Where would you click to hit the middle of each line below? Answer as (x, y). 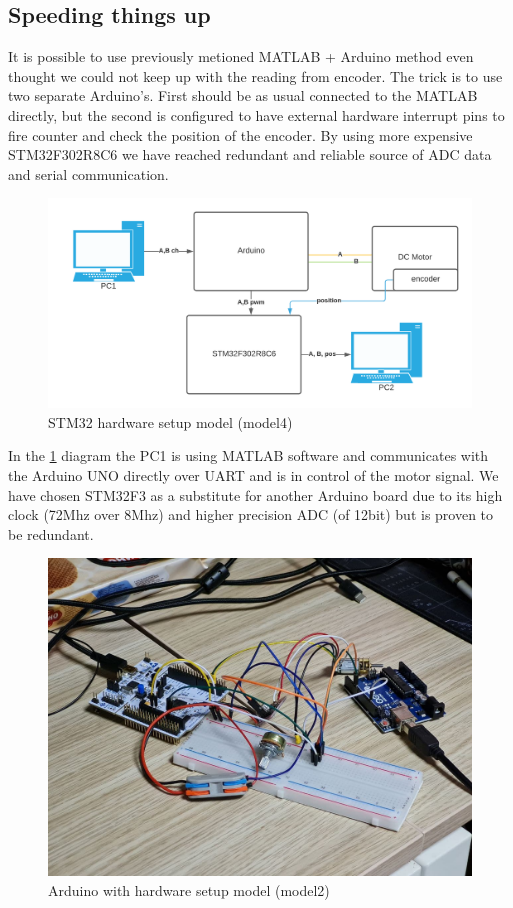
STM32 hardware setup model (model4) (170, 421)
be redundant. (51, 533)
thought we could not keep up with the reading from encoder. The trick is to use (255, 75)
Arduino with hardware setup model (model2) (189, 890)
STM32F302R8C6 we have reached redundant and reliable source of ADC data (250, 154)
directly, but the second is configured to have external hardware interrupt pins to (256, 114)
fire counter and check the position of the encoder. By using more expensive (240, 134)
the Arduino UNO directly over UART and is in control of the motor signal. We (253, 475)
